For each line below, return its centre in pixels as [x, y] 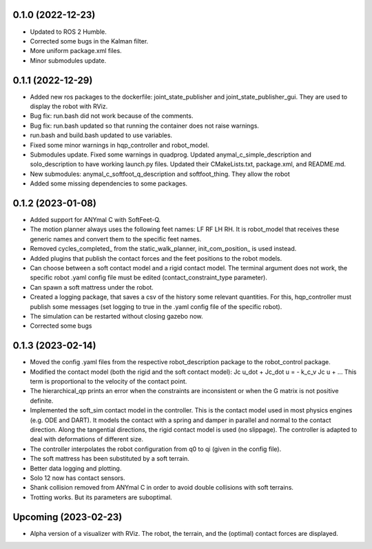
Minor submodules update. [68, 60]
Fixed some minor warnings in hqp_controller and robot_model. [120, 145]
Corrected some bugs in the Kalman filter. [89, 41]
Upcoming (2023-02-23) [68, 517]
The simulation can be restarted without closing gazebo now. [116, 316]
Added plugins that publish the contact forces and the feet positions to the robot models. [156, 258]
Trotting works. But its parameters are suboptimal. [101, 497]
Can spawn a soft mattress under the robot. [92, 287]
